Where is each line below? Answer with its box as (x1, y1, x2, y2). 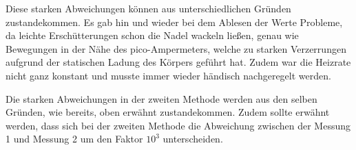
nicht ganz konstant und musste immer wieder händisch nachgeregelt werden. (6, 68, 331, 82)
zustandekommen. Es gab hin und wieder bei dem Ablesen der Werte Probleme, (6, 14, 343, 29)
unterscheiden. (163, 132, 223, 146)
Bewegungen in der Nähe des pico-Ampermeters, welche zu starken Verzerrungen (6, 41, 346, 55)
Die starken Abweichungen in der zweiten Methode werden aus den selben (6, 91, 317, 105)
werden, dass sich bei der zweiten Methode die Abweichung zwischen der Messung (6, 118, 351, 132)
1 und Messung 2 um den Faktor (6, 132, 143, 146)
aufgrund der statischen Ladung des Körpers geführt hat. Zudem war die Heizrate (6, 55, 351, 69)
